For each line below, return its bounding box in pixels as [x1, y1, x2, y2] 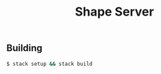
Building [6, 42, 42, 54]
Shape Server [74, 4, 155, 20]
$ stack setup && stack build [6, 60, 93, 67]
